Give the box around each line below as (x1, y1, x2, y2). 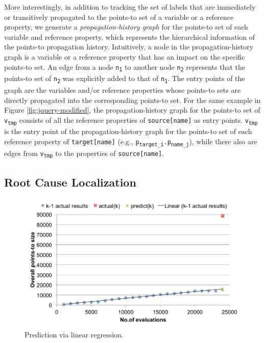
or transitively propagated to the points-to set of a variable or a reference (4, 11, 234, 22)
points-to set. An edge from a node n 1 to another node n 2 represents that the (4, 61, 246, 73)
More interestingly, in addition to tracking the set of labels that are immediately (4, 2, 256, 12)
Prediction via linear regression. (25, 329, 124, 339)
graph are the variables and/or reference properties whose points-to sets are (4, 84, 241, 95)
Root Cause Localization (4, 174, 136, 190)
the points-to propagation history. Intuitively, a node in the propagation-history (4, 41, 254, 52)
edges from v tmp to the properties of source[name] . (4, 147, 164, 159)
